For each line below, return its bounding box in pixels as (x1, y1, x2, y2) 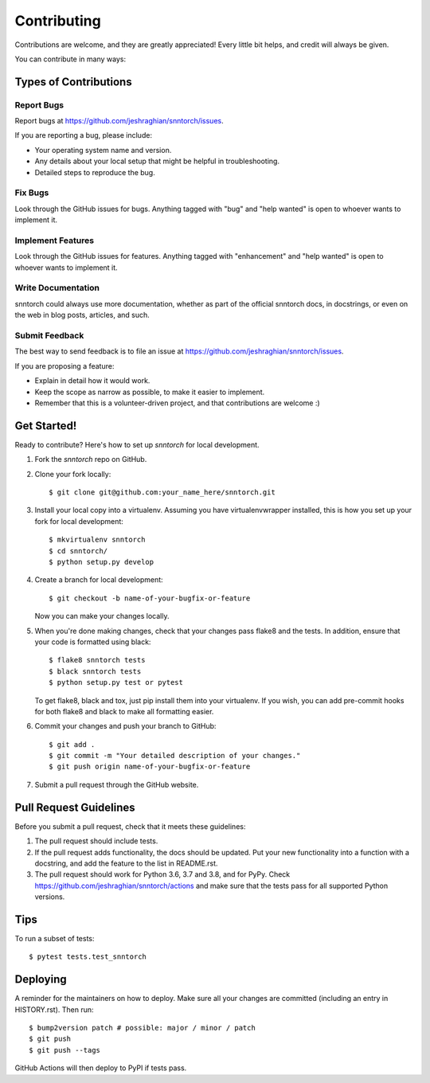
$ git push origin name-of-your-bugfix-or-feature (49, 762, 251, 772)
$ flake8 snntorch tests (49, 655, 146, 665)
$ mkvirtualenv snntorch (49, 535, 146, 545)
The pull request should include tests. (34, 836, 158, 846)
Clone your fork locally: (34, 469, 111, 479)
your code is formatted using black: (34, 637, 151, 647)
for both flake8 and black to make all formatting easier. (34, 706, 214, 716)
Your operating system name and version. (34, 145, 172, 154)
